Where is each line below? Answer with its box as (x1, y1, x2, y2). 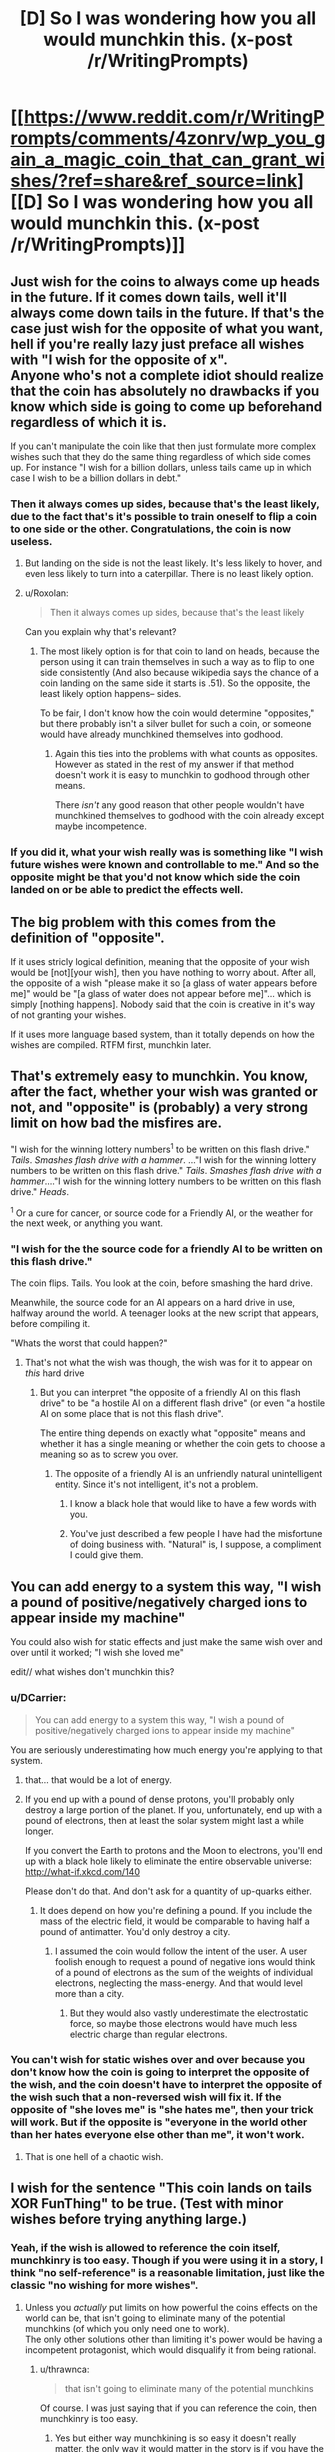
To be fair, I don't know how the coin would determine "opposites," (39, 707, 315, 719)
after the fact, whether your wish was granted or (10, 1083, 318, 1101)
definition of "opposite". (10, 929, 165, 946)
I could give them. (69, 1549, 144, 1561)
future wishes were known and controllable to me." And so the (10, 858, 320, 872)
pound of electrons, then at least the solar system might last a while (24, 1814, 305, 1826)
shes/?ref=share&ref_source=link (10, 170, 298, 192)
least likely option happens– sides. (39, 688, 182, 700)
